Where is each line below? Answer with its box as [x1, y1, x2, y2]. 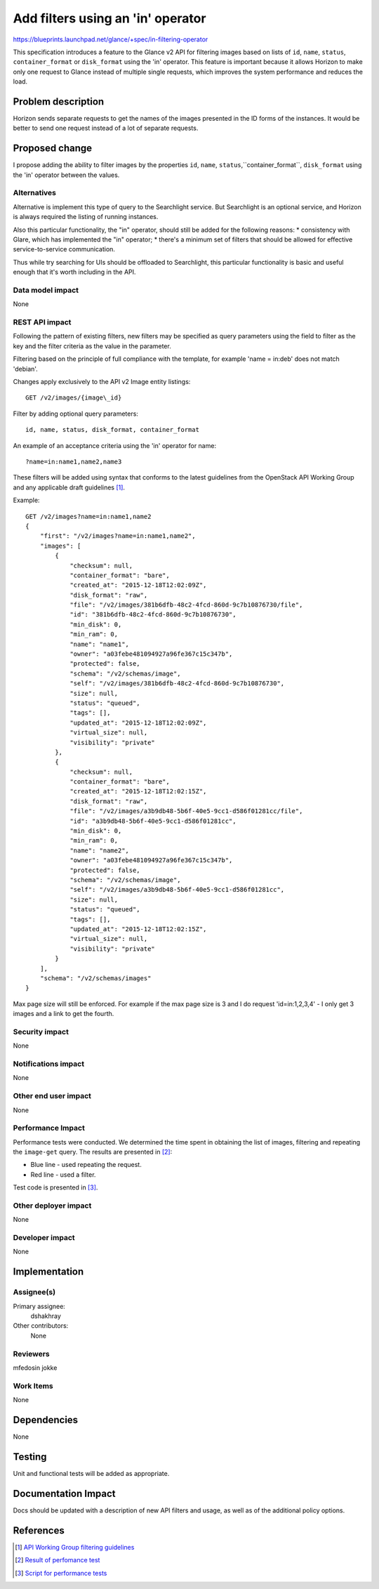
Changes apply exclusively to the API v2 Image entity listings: [13, 378, 191, 386]
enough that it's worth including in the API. [13, 268, 136, 277]
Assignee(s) [13, 1287, 56, 1297]
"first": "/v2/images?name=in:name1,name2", [39, 532, 196, 540]
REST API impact [13, 317, 72, 327]
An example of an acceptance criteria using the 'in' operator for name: [13, 441, 217, 449]
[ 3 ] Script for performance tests [15, 1569, 107, 1577]
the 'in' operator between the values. [13, 171, 120, 179]
